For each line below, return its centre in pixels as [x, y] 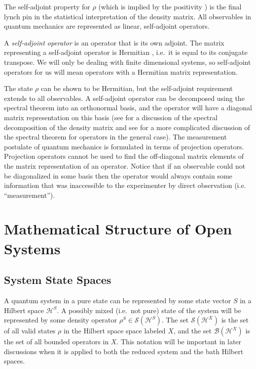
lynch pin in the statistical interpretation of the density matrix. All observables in [128, 16]
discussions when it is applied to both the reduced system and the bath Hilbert [124, 351]
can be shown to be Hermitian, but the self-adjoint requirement [137, 88]
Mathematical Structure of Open [118, 229]
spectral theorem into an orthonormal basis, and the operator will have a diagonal [128, 108]
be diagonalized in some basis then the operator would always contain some [118, 175]
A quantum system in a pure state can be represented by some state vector [118, 300]
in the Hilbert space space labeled [114, 331]
